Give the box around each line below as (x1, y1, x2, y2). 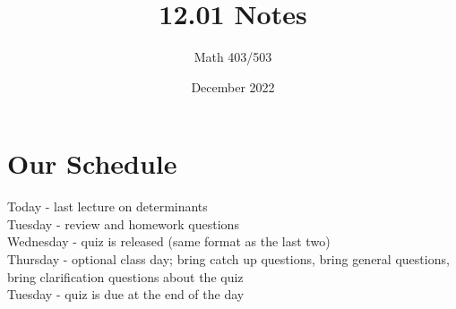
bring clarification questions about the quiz (7, 267, 244, 286)
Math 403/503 (194, 47, 272, 66)
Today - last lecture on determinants (7, 197, 208, 216)
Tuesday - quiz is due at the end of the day (7, 285, 245, 304)
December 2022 (191, 77, 275, 96)
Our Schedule (7, 145, 177, 182)
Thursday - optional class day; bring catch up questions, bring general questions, (7, 250, 450, 269)
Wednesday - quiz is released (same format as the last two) (7, 232, 331, 251)
